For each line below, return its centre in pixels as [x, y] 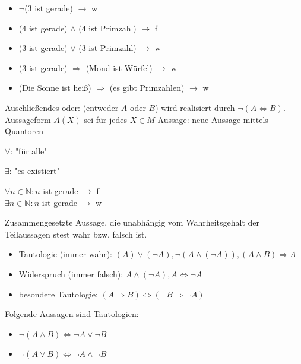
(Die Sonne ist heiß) [55, 88]
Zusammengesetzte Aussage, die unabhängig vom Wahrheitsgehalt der [132, 222]
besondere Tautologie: [58, 294]
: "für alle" [29, 151]
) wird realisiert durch [195, 107]
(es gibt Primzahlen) [147, 88]
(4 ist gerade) [43, 28]
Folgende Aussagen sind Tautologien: [72, 314]
